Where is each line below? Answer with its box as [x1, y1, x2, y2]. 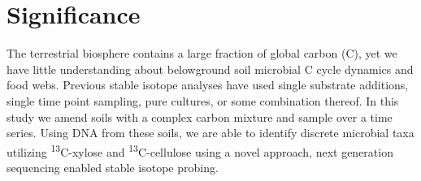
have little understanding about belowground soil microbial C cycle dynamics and [7, 60, 414, 77]
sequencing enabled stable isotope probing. [7, 158, 219, 175]
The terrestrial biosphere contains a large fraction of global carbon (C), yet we [7, 45, 397, 62]
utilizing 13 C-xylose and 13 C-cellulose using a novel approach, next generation [7, 140, 393, 160]
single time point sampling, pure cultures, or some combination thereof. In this [7, 92, 399, 109]
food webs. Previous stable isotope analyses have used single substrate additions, [7, 76, 409, 93]
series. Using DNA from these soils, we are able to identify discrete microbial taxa [7, 124, 414, 141]
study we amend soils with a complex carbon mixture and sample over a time [7, 108, 393, 125]
